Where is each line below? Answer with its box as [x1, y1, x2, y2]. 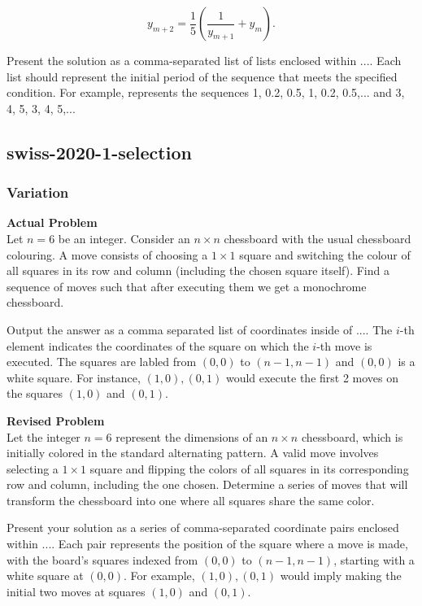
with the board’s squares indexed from [7, 551, 198, 568]
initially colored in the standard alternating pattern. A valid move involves [7, 444, 379, 461]
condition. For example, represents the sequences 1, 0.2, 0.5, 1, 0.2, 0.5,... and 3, [7, 84, 405, 101]
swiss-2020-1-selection [7, 139, 192, 164]
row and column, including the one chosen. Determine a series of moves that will [7, 476, 408, 493]
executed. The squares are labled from [7, 353, 197, 370]
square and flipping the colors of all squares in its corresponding [89, 460, 409, 477]
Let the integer [7, 428, 80, 445]
